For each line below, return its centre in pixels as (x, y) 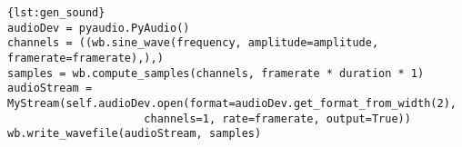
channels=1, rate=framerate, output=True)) (277, 118)
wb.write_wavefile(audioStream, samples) (135, 134)
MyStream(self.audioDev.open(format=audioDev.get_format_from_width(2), (232, 103)
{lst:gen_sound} (56, 13)
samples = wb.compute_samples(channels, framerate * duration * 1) (216, 73)
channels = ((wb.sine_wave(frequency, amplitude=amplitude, (193, 43)
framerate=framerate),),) (85, 58)
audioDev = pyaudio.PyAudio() (99, 28)
